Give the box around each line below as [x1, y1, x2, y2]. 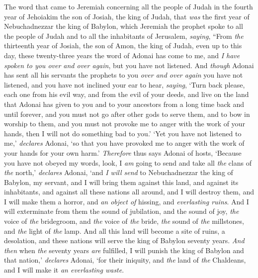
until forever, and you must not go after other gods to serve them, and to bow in [4, 108, 250, 119]
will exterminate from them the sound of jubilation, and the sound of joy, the [4, 206, 239, 216]
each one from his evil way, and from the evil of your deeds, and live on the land [4, 89, 249, 99]
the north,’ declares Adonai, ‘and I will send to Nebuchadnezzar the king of [4, 167, 233, 178]
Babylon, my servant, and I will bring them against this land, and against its [4, 177, 239, 187]
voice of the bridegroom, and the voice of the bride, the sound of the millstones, [4, 216, 244, 226]
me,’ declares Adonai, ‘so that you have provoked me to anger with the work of [4, 138, 245, 148]
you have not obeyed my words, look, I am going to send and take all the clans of [4, 157, 252, 168]
